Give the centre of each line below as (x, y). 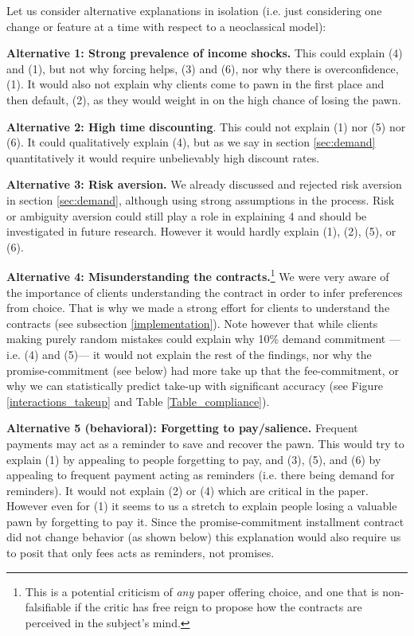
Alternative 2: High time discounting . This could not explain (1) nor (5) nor (206, 126)
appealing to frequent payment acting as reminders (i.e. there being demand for (201, 475)
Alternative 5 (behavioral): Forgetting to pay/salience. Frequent (182, 428)
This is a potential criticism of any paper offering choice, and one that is (202, 591)
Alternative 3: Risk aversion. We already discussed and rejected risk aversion (204, 184)
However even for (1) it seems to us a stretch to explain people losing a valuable (202, 506)
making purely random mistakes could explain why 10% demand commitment (196, 339)
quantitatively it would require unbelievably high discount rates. (163, 157)
